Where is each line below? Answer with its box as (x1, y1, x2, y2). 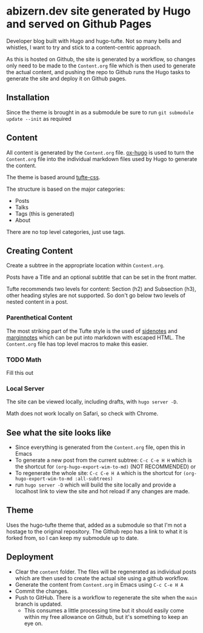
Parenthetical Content (6, 313, 73, 322)
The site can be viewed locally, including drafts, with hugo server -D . (6, 398, 178, 405)
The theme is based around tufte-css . (6, 173, 101, 180)
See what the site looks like (6, 427, 111, 438)
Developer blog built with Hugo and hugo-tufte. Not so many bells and (6, 37, 182, 44)
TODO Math (6, 355, 42, 364)
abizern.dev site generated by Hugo (6, 4, 191, 18)
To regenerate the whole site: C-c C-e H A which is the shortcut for (15, 470, 182, 477)
